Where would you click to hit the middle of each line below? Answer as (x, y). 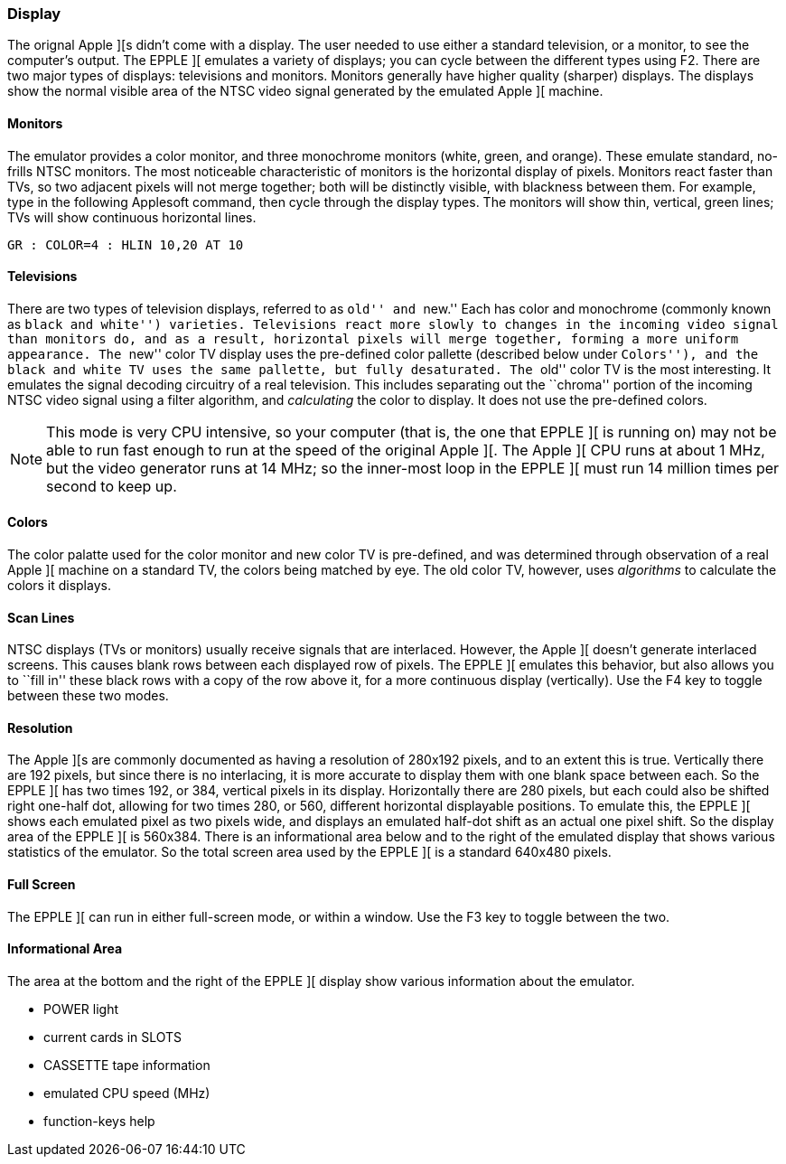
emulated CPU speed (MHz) (127, 1093)
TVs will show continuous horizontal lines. (132, 217)
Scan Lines (41, 617)
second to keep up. (112, 486)
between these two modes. (88, 696)
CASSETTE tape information (127, 1065)
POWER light (81, 1009)
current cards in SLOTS (113, 1037)
